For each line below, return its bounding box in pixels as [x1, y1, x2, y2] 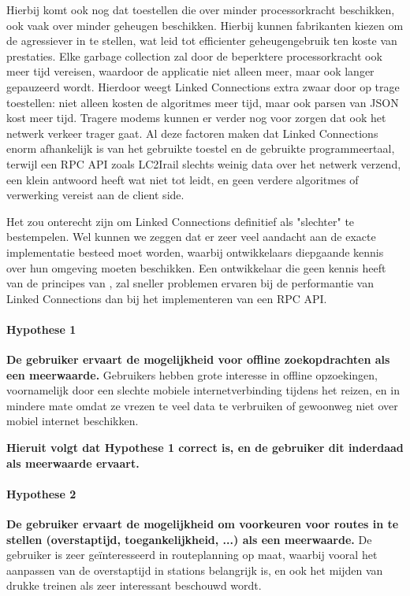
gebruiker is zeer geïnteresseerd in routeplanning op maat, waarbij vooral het [6, 546, 378, 563]
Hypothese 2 [6, 485, 76, 502]
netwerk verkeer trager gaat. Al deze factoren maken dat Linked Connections [6, 124, 378, 141]
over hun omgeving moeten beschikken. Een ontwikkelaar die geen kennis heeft [6, 259, 386, 276]
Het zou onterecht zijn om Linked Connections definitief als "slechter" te [6, 213, 355, 229]
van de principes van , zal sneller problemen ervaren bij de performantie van [6, 275, 374, 291]
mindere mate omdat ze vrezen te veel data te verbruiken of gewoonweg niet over [6, 397, 398, 413]
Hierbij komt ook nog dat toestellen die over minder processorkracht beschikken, [6, 2, 395, 17]
